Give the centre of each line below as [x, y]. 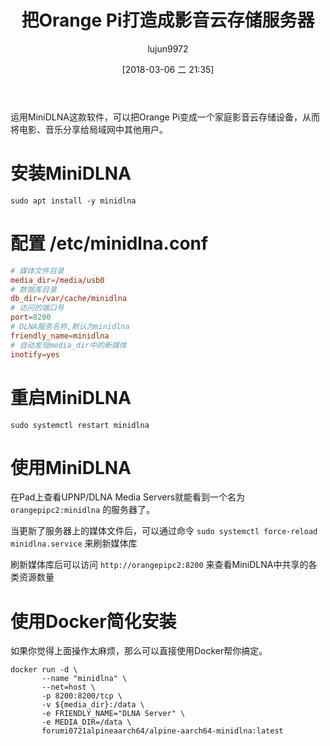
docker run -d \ [44, 670]
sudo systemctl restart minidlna [80, 425]
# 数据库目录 [33, 289]
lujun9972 [168, 48]
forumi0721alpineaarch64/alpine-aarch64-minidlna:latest [162, 731]
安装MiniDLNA [71, 173]
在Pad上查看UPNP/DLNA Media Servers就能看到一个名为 [128, 497]
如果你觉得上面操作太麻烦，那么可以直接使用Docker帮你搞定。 [139, 651]
